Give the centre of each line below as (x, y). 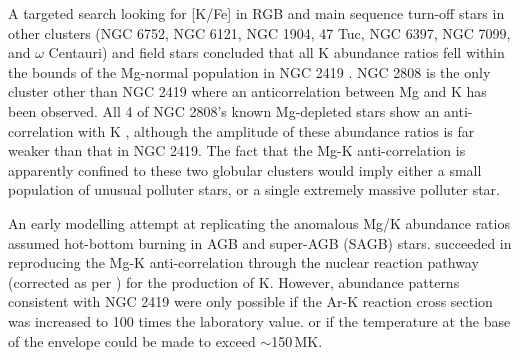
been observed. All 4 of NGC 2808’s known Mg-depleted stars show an (224, 110)
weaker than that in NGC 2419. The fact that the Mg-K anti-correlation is (237, 150)
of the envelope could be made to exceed (132, 340)
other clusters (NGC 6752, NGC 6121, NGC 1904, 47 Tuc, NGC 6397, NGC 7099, (259, 32)
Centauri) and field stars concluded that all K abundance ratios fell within (276, 52)
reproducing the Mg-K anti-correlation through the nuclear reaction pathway (243, 262)
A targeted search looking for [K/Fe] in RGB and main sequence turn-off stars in (256, 13)
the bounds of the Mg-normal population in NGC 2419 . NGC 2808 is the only (249, 71)
